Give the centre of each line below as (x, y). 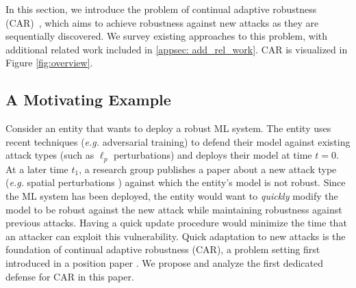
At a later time (37, 169)
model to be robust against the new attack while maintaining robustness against (174, 209)
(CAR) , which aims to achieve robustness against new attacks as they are (162, 22)
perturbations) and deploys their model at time (213, 155)
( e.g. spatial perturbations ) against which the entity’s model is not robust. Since (176, 182)
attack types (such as (50, 155)
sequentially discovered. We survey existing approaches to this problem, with (167, 36)
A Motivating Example (88, 100)
